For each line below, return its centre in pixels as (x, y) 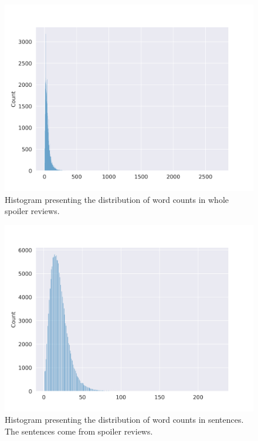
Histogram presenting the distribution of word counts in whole (117, 199)
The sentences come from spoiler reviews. (79, 431)
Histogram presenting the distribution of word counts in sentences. (124, 420)
